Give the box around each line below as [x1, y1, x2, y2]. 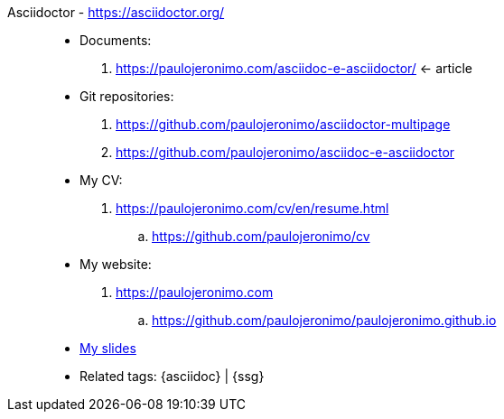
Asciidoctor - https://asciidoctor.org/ [7, 5, 225, 20]
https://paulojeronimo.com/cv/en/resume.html [116, 200, 389, 216]
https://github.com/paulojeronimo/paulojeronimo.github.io [152, 312, 497, 328]
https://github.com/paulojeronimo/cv [152, 228, 370, 244]
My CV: [79, 172, 123, 188]
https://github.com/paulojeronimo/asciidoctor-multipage [116, 116, 451, 132]
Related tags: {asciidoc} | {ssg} [79, 368, 265, 384]
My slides [79, 340, 136, 356]
